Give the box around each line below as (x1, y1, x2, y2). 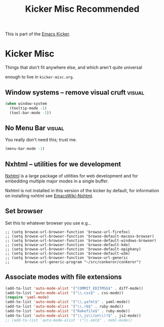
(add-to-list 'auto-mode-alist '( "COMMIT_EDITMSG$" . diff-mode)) (5, 286, 143, 291)
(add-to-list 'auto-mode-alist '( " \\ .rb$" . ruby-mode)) (5, 304, 124, 309)
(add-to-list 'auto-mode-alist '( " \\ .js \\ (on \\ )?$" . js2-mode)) (5, 313, 141, 318)
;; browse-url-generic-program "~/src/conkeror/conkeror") (5, 259, 141, 264)
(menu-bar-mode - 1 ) (5, 146, 45, 151)
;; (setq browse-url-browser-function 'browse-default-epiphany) (5, 247, 141, 252)
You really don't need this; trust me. (5, 137, 77, 143)
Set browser (5, 207, 43, 215)
